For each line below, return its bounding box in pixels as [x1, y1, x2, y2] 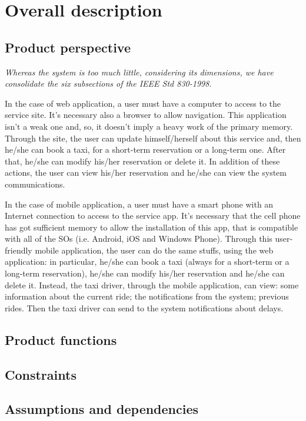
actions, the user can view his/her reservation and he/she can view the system [5, 166, 287, 179]
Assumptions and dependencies [5, 400, 199, 418]
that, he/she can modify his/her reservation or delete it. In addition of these [5, 154, 280, 167]
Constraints [5, 365, 76, 383]
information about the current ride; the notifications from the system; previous [5, 290, 289, 302]
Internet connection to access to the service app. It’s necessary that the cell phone [5, 209, 301, 222]
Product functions [5, 330, 117, 348]
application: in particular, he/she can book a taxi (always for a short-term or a [5, 255, 290, 268]
